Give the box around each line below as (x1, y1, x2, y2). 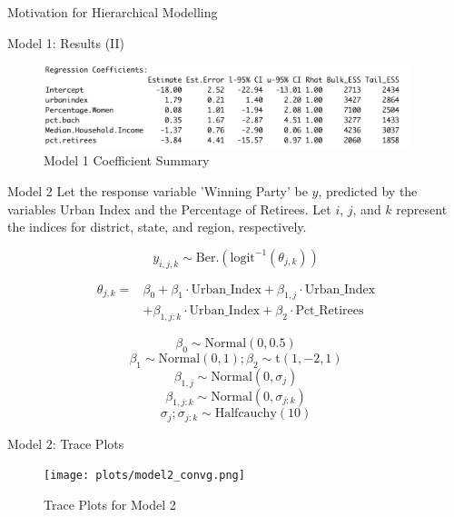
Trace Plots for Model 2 (44, 495, 176, 514)
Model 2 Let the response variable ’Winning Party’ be (7, 182, 308, 201)
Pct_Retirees (295, 304, 364, 318)
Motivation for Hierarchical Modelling (7, 3, 218, 21)
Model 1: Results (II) (7, 33, 125, 52)
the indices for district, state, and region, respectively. (7, 217, 307, 236)
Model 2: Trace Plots (7, 433, 124, 452)
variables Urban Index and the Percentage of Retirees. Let (7, 199, 331, 218)
